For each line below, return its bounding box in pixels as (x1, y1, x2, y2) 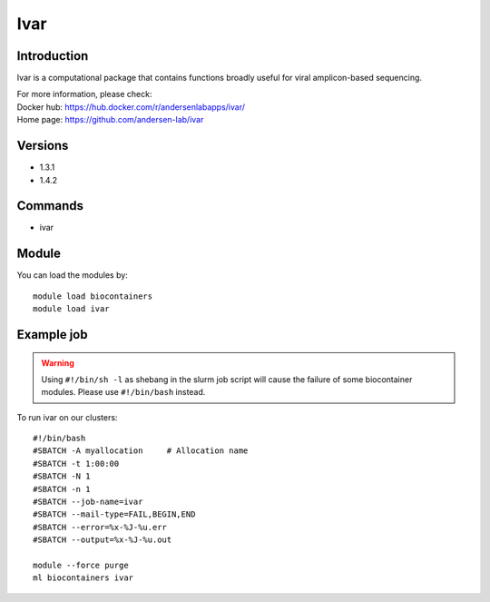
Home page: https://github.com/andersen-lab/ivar (16, 114, 204, 125)
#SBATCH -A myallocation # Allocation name (33, 446, 249, 456)
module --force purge (33, 560, 129, 570)
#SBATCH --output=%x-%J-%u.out (33, 535, 172, 545)
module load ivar (33, 304, 110, 314)
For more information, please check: (16, 89, 152, 100)
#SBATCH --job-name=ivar (33, 497, 143, 508)
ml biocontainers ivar (33, 573, 134, 583)
